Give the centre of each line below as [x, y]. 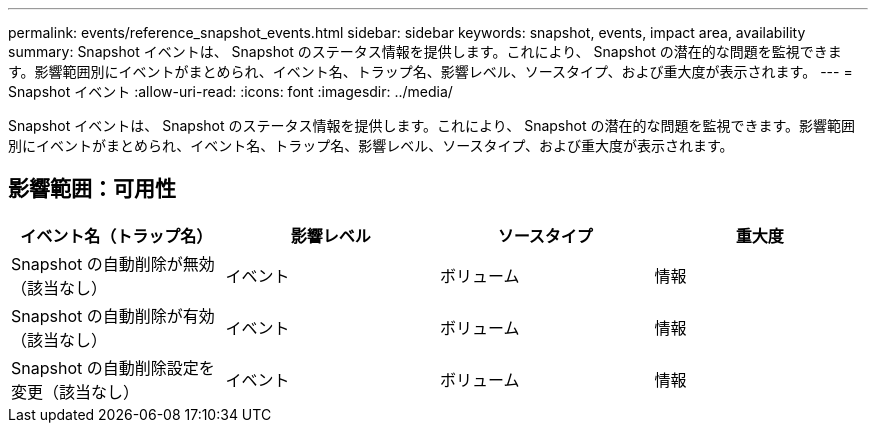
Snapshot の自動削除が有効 [113, 315]
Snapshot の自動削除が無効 [113, 263]
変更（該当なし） [75, 391]
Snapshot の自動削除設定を [113, 367]
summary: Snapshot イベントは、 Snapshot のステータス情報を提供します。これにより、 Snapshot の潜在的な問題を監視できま [425, 51]
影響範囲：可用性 [92, 189]
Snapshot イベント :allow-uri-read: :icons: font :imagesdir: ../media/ [230, 91]
